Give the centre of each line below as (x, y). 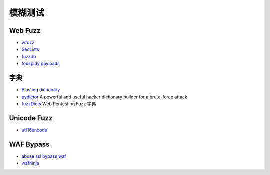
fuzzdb (29, 56)
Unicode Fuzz (31, 118)
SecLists (30, 49)
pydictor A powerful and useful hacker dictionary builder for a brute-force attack (104, 97)
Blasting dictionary (41, 90)
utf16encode (34, 130)
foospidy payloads (41, 64)
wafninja (30, 163)
